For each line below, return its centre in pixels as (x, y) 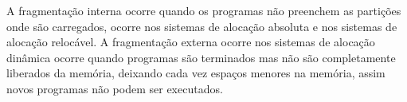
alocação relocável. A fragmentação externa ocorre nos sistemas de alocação (191, 42)
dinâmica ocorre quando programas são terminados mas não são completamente (201, 57)
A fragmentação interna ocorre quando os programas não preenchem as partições (204, 10)
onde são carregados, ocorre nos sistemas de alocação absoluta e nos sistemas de (202, 26)
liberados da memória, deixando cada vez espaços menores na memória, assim (196, 73)
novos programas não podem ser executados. (115, 88)
